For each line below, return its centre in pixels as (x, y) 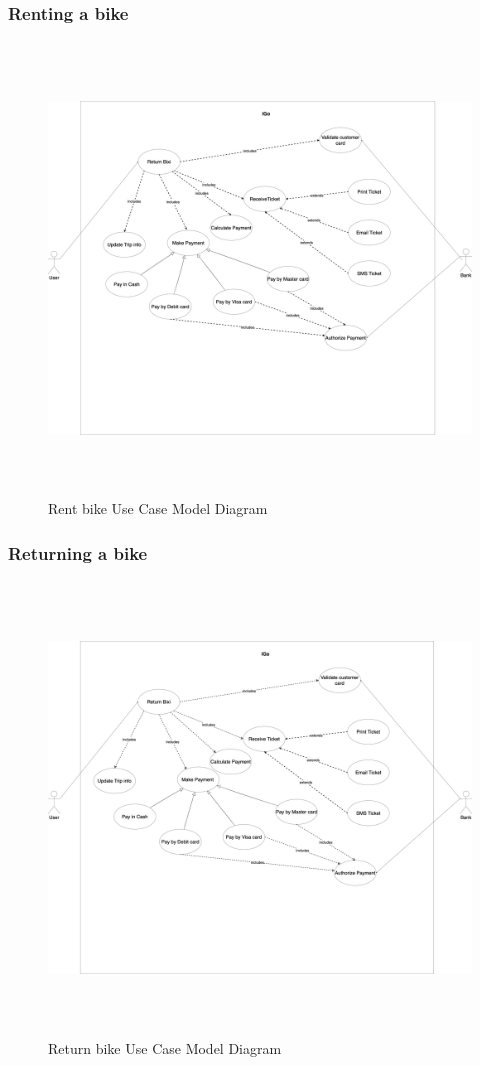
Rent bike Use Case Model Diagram (158, 508)
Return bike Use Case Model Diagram (165, 1048)
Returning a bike (78, 552)
